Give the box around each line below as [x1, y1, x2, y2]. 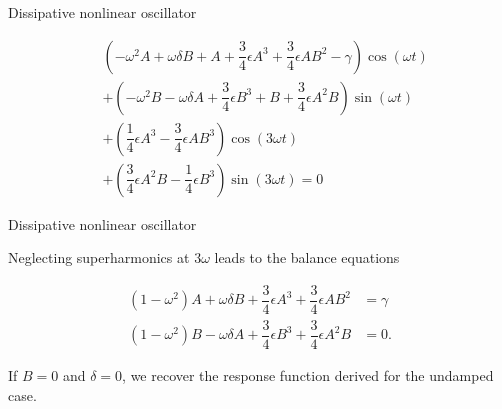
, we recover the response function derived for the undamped [122, 365, 494, 386]
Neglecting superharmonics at [8, 247, 190, 268]
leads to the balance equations [214, 247, 400, 268]
